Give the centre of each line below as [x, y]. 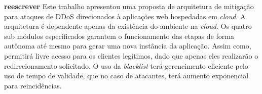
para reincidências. [33, 85]
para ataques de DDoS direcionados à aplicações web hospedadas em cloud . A [125, 16]
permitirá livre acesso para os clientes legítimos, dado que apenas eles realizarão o [131, 55]
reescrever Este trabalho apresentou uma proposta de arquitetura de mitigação [129, 6]
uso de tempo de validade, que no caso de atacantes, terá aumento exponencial [126, 76]
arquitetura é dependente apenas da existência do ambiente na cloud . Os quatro [128, 26]
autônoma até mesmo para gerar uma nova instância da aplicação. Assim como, [128, 46]
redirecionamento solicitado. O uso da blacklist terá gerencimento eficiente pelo [126, 65]
